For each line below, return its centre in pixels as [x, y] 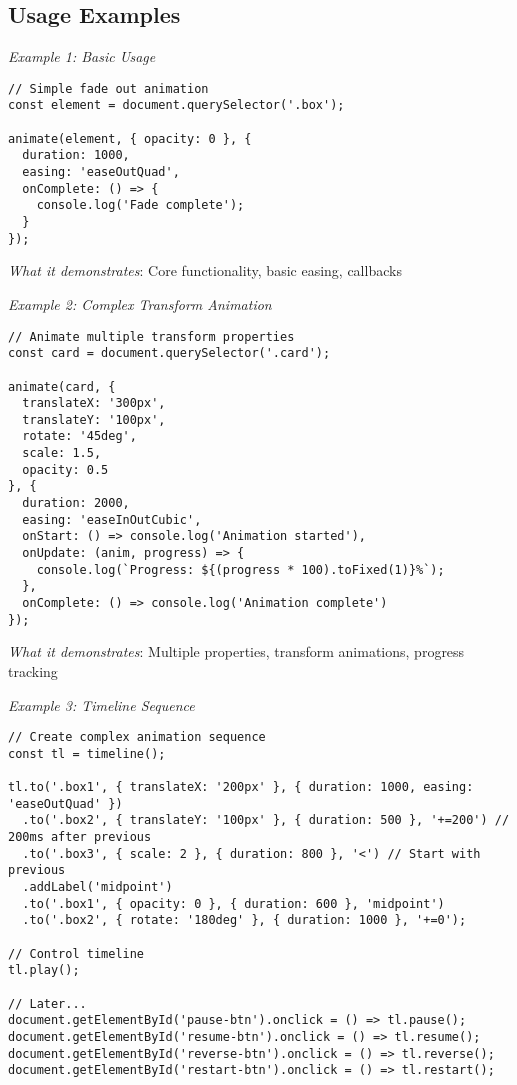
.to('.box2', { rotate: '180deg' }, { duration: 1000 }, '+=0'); [244, 920]
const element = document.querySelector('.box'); [176, 105]
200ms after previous [80, 837]
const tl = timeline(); [87, 753]
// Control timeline [76, 953]
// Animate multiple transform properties [151, 336]
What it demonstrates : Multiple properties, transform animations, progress [236, 651]
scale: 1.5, [62, 453]
